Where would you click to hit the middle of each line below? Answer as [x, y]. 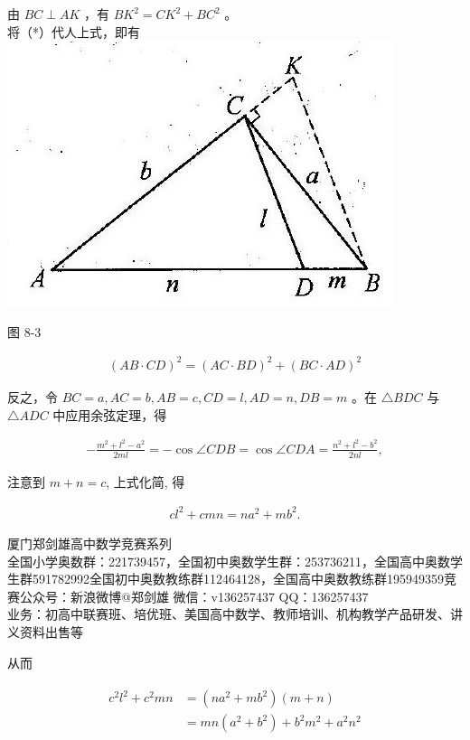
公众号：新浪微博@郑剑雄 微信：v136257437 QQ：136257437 [194, 596]
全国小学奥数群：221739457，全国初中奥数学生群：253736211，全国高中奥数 [229, 561]
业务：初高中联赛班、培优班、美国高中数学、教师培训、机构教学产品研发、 [229, 614]
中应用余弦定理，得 [110, 414]
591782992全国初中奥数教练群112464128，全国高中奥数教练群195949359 [238, 579]
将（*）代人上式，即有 [74, 31]
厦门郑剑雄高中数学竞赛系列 [89, 543]
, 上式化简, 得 [146, 481]
